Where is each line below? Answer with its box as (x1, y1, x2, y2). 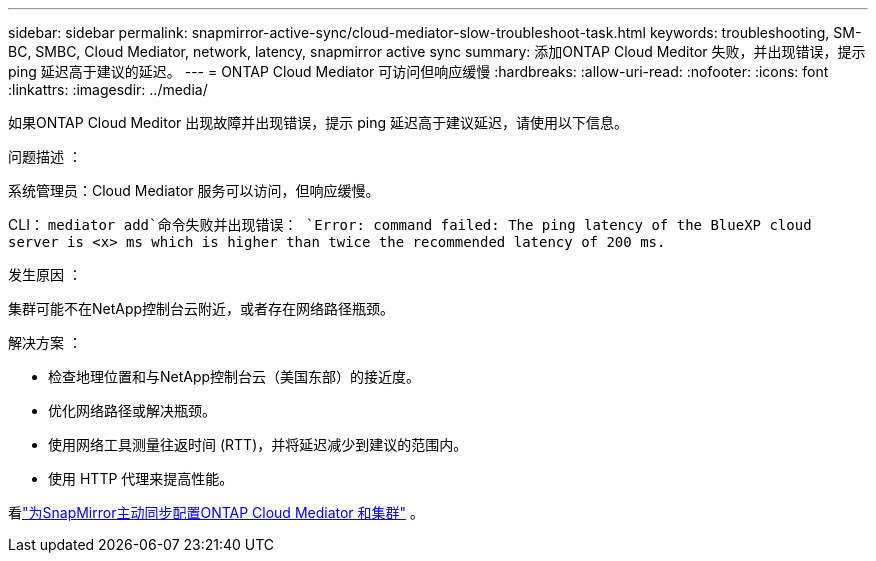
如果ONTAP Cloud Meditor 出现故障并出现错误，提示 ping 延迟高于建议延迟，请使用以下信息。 (8, 114, 628, 131)
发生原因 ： (8, 266, 82, 283)
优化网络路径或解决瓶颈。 (48, 402, 216, 419)
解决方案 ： (8, 334, 82, 351)
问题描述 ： (8, 148, 82, 165)
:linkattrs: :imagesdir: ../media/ (8, 81, 208, 98)
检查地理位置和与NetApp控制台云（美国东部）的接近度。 (48, 368, 421, 385)
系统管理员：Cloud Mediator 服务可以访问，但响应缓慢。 (8, 182, 380, 199)
